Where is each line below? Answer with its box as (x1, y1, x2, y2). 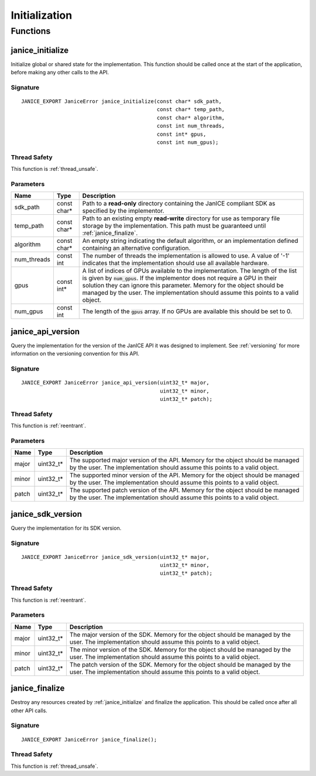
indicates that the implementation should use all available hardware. (82, 259, 269, 267)
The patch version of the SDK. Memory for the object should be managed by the (69, 660, 291, 668)
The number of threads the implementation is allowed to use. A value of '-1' (82, 252, 290, 260)
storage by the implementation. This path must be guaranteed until (82, 222, 266, 230)
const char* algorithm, (156, 114, 225, 121)
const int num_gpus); (156, 139, 219, 146)
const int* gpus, (156, 131, 207, 138)
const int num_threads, (156, 123, 225, 129)
